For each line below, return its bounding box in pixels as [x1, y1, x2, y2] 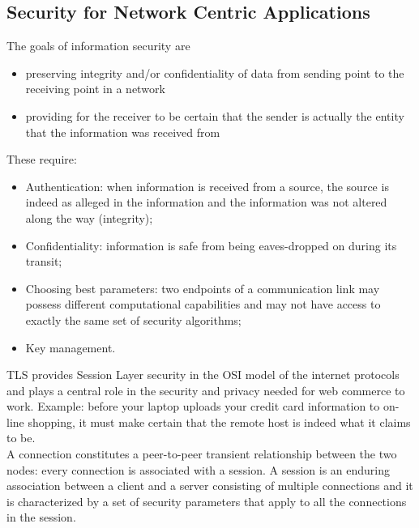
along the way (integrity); [25, 209, 153, 226]
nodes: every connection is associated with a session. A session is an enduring [6, 461, 390, 478]
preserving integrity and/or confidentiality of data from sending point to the [25, 64, 404, 81]
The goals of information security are [6, 37, 190, 54]
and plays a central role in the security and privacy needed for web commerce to [6, 381, 405, 398]
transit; [25, 253, 62, 270]
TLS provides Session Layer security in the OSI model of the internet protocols [6, 366, 400, 383]
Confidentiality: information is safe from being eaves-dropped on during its [25, 236, 397, 253]
